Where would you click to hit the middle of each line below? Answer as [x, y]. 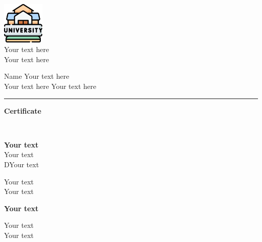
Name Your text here [37, 76]
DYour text [22, 164]
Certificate [23, 110]
